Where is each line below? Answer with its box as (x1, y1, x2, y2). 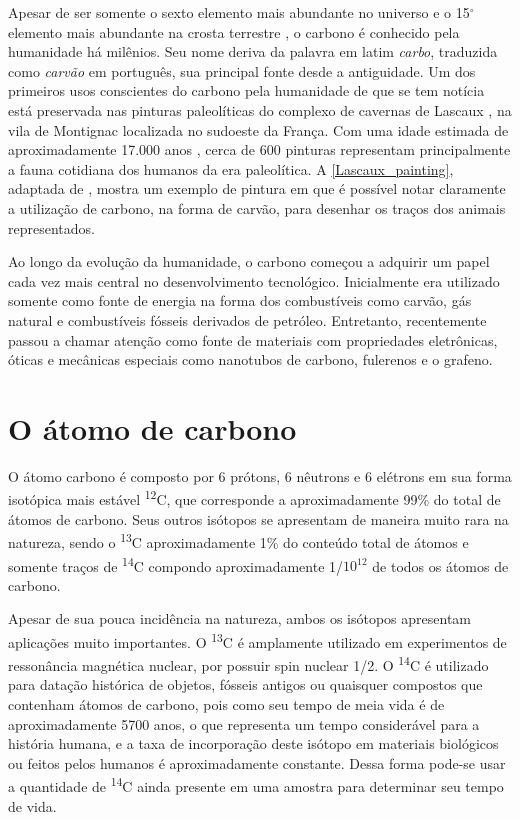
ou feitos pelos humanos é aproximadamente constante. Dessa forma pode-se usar (8, 752, 506, 773)
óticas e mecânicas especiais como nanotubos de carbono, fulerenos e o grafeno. (8, 349, 493, 370)
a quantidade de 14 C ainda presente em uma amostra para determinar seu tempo (8, 773, 504, 797)
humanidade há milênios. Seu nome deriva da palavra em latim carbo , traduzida (8, 41, 498, 62)
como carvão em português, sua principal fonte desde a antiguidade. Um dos (8, 60, 476, 81)
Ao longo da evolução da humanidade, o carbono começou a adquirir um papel (8, 251, 490, 272)
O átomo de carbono (8, 407, 297, 448)
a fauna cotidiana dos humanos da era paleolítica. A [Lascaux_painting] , (8, 158, 454, 179)
